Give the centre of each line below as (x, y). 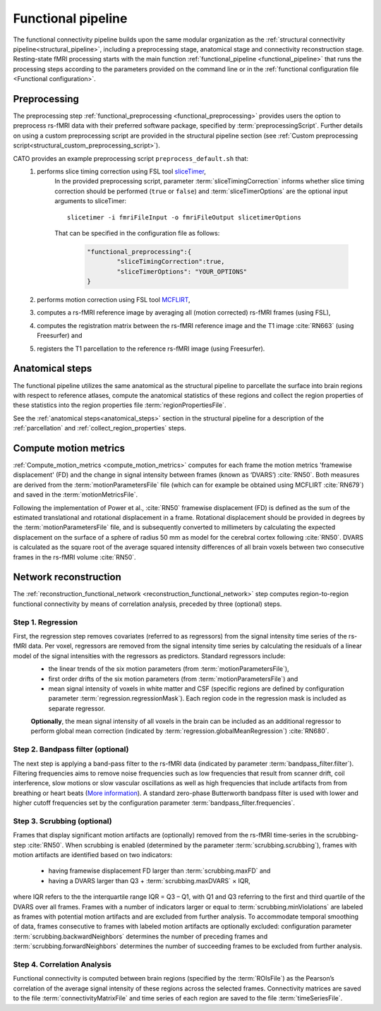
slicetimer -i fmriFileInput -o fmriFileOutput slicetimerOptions (185, 217)
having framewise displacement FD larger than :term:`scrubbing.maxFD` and (159, 871)
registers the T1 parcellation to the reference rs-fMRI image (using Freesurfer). (151, 349)
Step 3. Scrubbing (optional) (62, 821)
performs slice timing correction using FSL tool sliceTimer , (121, 171)
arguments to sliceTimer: (91, 201)
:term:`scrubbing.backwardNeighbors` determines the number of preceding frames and (140, 936)
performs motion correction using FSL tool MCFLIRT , (114, 300)
